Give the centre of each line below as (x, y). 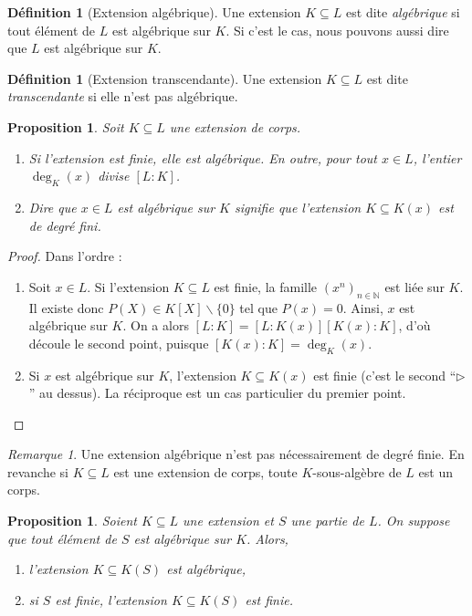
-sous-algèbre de (357, 471)
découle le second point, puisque (119, 343)
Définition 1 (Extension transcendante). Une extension (165, 78)
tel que (258, 307)
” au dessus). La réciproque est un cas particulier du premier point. (217, 393)
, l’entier (437, 157)
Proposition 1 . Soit (66, 126)
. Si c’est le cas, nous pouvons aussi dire (337, 30)
